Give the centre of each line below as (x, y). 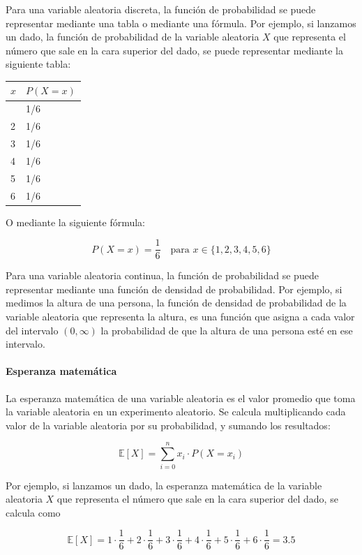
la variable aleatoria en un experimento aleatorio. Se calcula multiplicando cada (176, 412)
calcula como (33, 512)
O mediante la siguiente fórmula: (76, 222)
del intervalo (32, 330)
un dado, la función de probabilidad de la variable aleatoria (133, 37)
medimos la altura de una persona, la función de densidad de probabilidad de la (176, 303)
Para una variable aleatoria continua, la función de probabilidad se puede (162, 275)
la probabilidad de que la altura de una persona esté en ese (227, 330)
